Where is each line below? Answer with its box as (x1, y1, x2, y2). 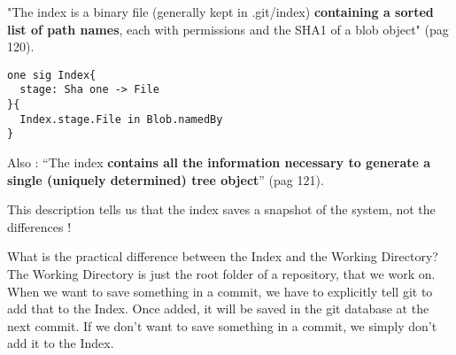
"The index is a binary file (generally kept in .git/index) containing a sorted (7, 3, 434, 20)
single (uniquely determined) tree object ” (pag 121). (7, 170, 324, 189)
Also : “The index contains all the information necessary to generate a (7, 153, 431, 172)
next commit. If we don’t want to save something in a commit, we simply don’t (7, 316, 437, 335)
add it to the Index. (7, 334, 114, 352)
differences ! (7, 217, 72, 235)
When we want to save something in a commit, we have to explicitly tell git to (7, 282, 433, 300)
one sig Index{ (7, 68, 97, 81)
